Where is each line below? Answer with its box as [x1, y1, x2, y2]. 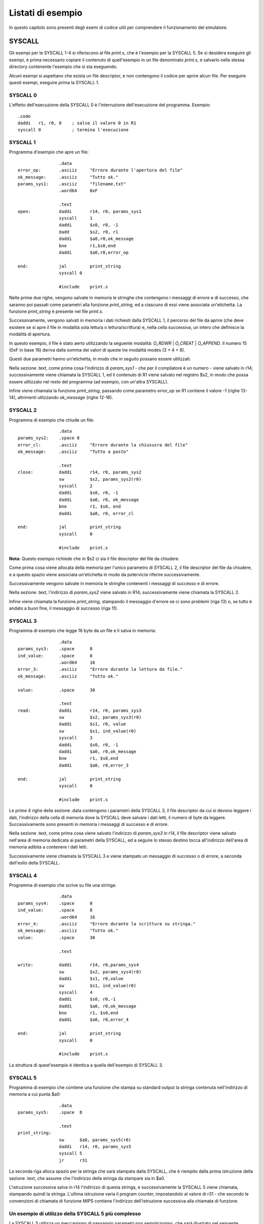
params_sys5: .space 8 [18, 1109, 83, 1115]
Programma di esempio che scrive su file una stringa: [9, 882, 117, 888]
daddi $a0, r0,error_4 [59, 1017, 129, 1023]
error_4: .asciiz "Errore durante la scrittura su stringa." [18, 921, 196, 926]
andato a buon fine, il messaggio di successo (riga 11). [9, 605, 118, 612]
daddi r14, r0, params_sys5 [59, 1144, 132, 1150]
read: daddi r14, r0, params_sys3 [18, 707, 142, 713]
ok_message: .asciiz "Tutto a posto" [18, 449, 129, 455]
